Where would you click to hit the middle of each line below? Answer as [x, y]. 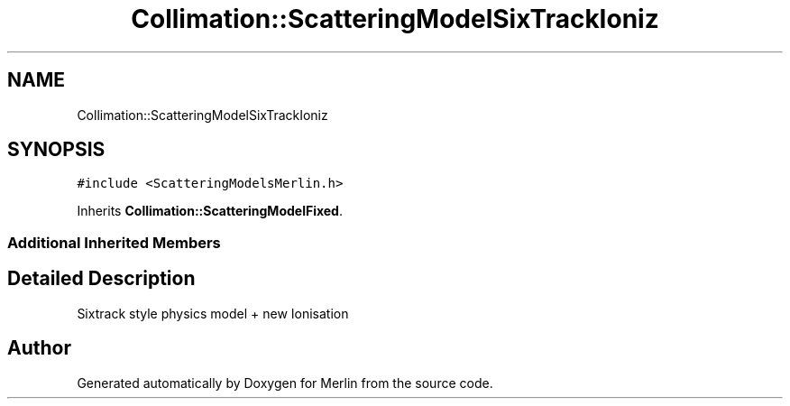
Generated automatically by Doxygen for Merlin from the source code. [285, 383]
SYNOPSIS [56, 150]
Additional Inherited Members [114, 242]
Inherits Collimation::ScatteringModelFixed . [210, 211]
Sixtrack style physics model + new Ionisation [213, 313]
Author [39, 348]
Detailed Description [101, 279]
